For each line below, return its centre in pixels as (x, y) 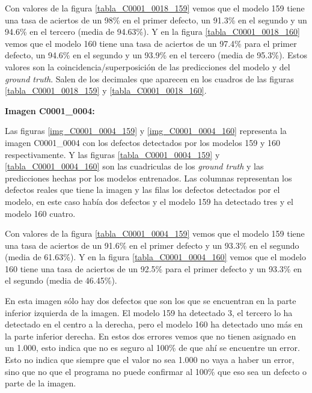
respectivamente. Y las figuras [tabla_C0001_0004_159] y (112, 154)
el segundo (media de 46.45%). (61, 280)
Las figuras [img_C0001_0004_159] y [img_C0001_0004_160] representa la (146, 131)
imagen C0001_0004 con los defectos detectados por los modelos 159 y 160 (143, 142)
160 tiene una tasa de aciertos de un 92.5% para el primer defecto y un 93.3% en (154, 268)
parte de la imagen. (41, 383)
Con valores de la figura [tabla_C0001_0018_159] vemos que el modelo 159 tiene (155, 8)
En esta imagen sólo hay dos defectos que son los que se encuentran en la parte (151, 301)
